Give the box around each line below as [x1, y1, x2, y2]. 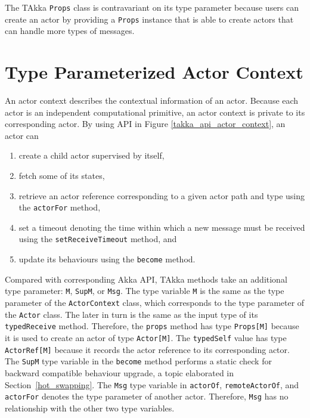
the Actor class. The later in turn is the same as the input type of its [5, 308, 258, 320]
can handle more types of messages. [5, 24, 135, 37]
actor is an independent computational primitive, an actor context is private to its [5, 106, 305, 118]
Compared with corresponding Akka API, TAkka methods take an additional [5, 273, 287, 285]
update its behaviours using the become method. [18, 253, 196, 265]
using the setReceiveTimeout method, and [18, 233, 177, 245]
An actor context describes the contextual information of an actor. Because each [5, 94, 299, 107]
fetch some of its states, [18, 169, 105, 181]
